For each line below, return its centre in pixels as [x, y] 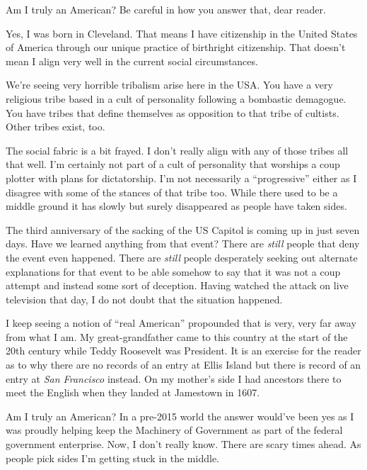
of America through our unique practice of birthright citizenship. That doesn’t [176, 47]
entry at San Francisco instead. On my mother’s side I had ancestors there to [174, 378]
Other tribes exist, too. [56, 127]
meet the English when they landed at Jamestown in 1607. [133, 392]
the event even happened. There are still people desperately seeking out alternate [182, 257]
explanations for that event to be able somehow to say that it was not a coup [173, 271]
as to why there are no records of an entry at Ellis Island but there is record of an [183, 365]
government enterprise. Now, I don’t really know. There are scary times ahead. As [183, 444]
